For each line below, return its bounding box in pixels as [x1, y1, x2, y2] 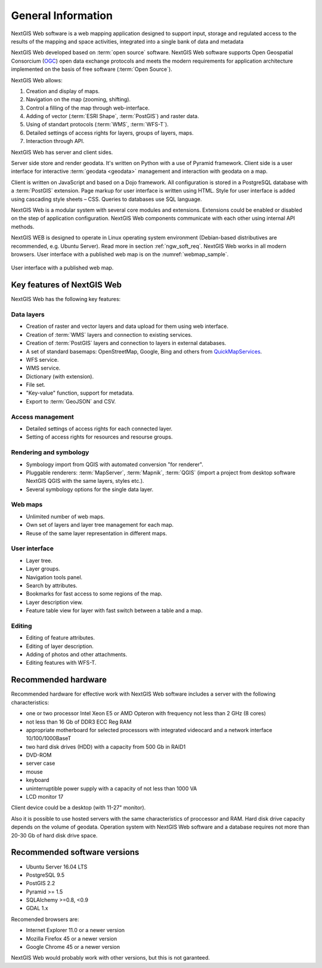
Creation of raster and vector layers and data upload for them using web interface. [26, 322, 229, 330]
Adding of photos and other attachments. [26, 651, 128, 658]
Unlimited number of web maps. [26, 513, 105, 520]
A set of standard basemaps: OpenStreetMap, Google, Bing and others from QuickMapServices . [26, 348, 262, 355]
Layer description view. [26, 598, 83, 606]
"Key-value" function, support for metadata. [26, 389, 134, 396]
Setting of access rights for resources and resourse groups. [26, 433, 173, 440]
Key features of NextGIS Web [11, 280, 122, 290]
